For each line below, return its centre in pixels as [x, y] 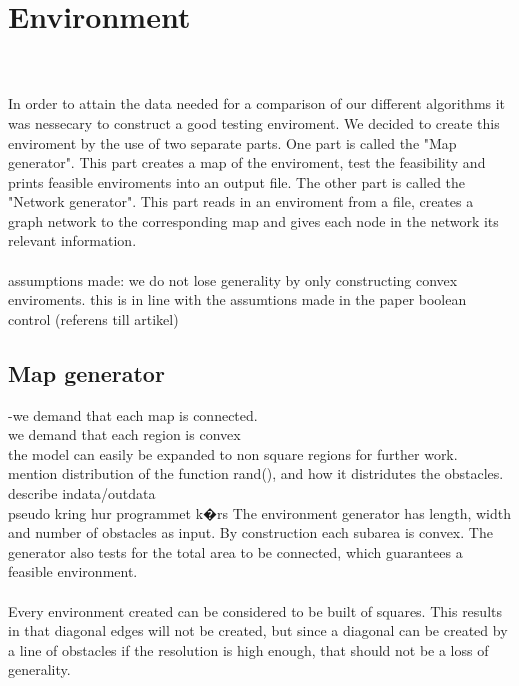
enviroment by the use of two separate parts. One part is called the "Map [232, 142]
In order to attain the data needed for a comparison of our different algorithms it [257, 103]
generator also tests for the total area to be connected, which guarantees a [235, 551]
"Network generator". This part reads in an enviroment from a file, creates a [241, 201]
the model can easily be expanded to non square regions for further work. [233, 453]
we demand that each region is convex [124, 434]
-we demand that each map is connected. [133, 414]
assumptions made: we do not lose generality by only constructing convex [233, 279]
